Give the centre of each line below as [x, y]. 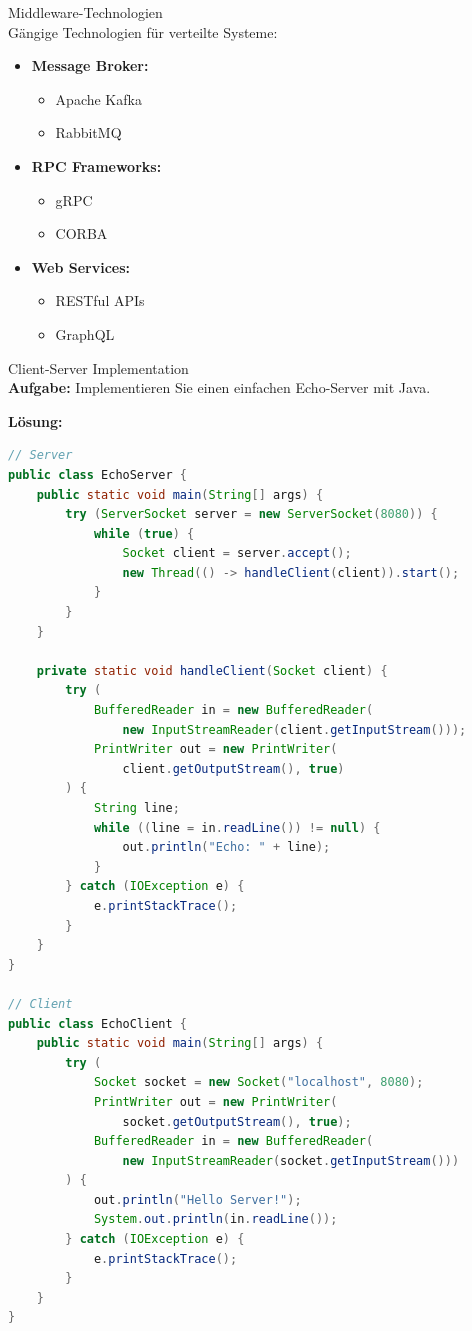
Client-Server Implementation [98, 367]
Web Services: [81, 266]
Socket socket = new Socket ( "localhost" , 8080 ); [258, 1082]
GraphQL [85, 333]
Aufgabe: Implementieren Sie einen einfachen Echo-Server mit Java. [219, 387]
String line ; [136, 808]
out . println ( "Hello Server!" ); [197, 1199]
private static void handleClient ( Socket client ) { [212, 670]
